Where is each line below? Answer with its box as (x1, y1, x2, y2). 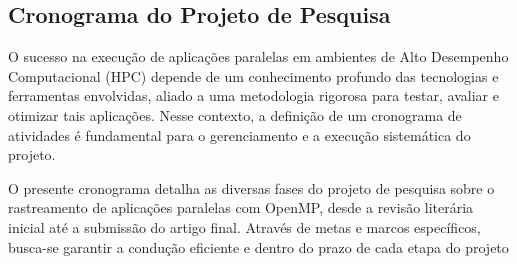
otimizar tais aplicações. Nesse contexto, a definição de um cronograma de (8, 104, 462, 125)
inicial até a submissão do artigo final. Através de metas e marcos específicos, (8, 216, 481, 237)
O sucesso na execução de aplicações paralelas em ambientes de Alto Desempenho (8, 46, 509, 67)
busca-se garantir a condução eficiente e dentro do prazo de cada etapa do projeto (8, 236, 509, 257)
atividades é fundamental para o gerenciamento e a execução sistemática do (8, 124, 471, 145)
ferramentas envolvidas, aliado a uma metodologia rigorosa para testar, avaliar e (8, 85, 499, 106)
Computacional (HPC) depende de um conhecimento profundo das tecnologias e (8, 65, 499, 86)
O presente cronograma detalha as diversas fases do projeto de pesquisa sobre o (8, 177, 495, 198)
